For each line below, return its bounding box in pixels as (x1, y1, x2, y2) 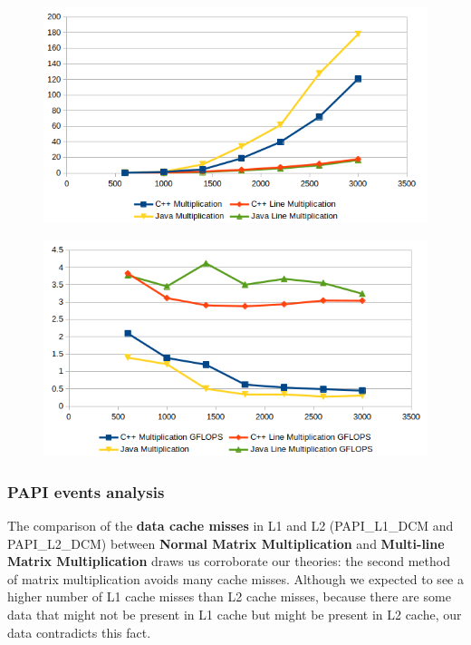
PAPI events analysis (7, 480, 165, 503)
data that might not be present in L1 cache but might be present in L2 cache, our (7, 604, 462, 623)
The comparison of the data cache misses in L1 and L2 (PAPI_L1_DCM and (7, 515, 454, 534)
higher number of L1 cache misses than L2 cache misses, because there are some (7, 587, 451, 606)
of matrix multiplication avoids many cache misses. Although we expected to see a (7, 569, 464, 588)
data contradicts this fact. (7, 622, 151, 641)
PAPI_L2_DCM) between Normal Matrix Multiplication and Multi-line (7, 533, 445, 552)
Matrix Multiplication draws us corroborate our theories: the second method (7, 552, 450, 571)
